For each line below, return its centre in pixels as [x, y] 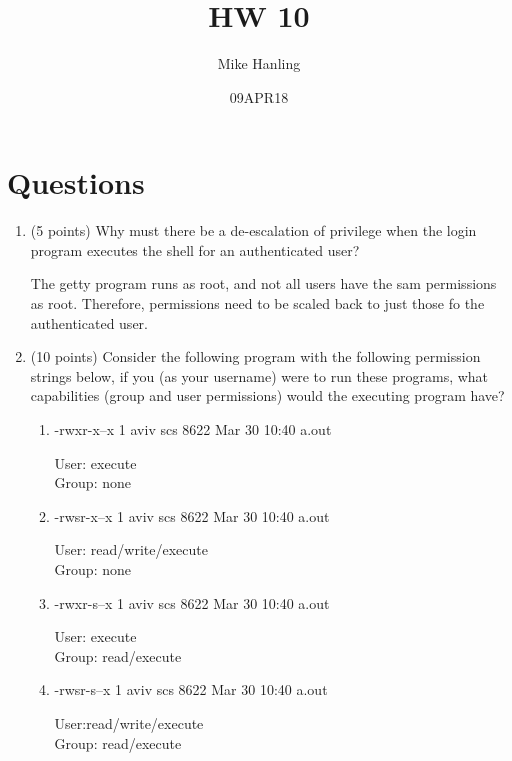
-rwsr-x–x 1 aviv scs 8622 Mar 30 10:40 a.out [192, 515]
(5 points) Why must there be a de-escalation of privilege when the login [253, 230]
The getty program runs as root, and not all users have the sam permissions [263, 283]
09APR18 [259, 96]
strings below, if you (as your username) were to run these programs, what [259, 375]
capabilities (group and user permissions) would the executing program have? [267, 395]
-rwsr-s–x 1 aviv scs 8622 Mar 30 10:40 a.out [191, 689]
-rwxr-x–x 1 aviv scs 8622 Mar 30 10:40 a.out [193, 429]
